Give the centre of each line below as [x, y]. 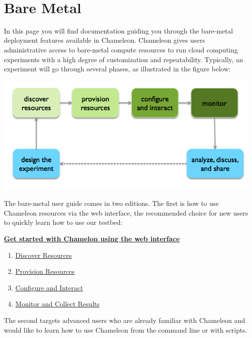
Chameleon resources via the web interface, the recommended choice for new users [126, 212]
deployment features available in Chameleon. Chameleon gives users [104, 40]
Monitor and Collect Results [57, 304]
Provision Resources [45, 271]
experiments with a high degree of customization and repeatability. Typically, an [124, 59]
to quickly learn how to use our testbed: [63, 222]
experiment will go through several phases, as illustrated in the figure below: [117, 69]
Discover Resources [44, 255]
